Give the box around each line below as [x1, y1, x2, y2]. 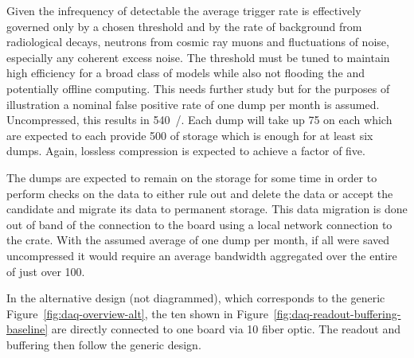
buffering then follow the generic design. [6, 336, 201, 352]
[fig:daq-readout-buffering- [273, 305, 401, 321]
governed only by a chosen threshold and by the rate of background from [6, 18, 362, 34]
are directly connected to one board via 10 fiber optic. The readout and [51, 321, 400, 337]
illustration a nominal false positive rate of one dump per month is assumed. [6, 95, 380, 112]
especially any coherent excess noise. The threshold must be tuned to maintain [6, 49, 390, 65]
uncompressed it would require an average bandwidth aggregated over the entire [6, 247, 397, 263]
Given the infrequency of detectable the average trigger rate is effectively [6, 2, 361, 18]
